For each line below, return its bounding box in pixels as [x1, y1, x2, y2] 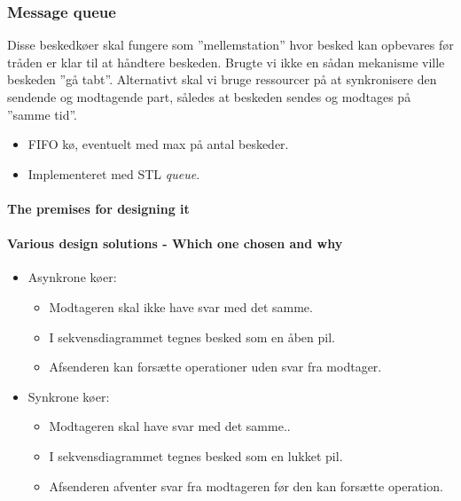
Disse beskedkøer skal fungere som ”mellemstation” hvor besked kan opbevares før [7, 35, 454, 54]
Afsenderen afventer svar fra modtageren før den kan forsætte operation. [49, 476, 443, 495]
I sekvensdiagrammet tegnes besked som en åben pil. [49, 327, 335, 346]
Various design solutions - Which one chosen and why [7, 234, 343, 253]
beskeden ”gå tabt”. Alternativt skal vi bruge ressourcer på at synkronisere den [7, 70, 437, 89]
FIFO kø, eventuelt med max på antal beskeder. [27, 135, 289, 153]
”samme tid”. [7, 105, 78, 123]
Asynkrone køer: [27, 268, 117, 286]
